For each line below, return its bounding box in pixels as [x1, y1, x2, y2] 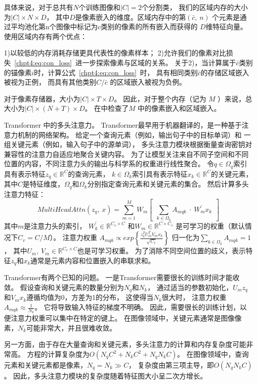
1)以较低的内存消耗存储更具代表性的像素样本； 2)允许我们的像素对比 [4, 48, 226, 58]
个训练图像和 [79, 2, 121, 12]
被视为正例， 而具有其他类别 [4, 77, 96, 87]
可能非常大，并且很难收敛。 [26, 322, 117, 333]
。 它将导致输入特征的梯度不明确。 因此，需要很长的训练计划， [35, 302, 240, 312]
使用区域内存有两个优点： [4, 31, 87, 41]
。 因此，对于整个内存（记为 [114, 93, 207, 103]
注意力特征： [4, 189, 45, 199]
